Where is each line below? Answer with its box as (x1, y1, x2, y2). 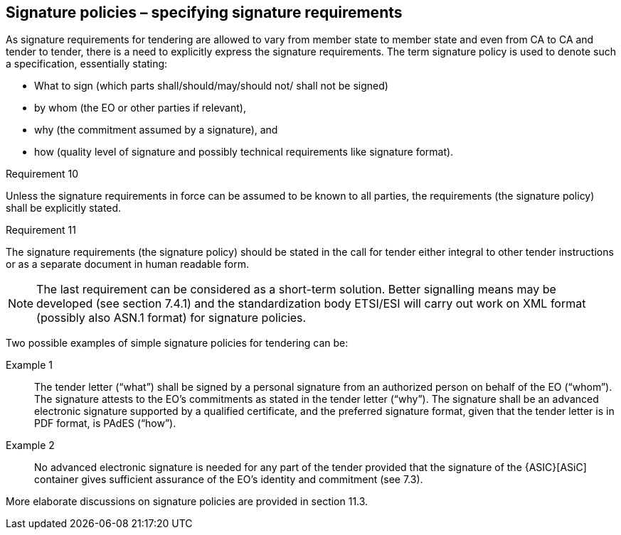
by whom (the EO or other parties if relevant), (34, 102, 246, 114)
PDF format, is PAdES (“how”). (34, 417, 176, 430)
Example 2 (6, 439, 55, 452)
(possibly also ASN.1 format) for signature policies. (36, 310, 307, 325)
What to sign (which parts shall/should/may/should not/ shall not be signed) (34, 80, 388, 92)
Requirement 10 (6, 168, 79, 180)
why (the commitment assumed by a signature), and (34, 124, 278, 136)
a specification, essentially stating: (6, 58, 168, 70)
